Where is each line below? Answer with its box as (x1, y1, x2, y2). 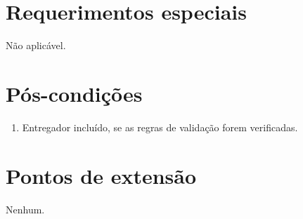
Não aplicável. (6, 38, 66, 53)
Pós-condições (6, 79, 143, 107)
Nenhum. (6, 201, 45, 216)
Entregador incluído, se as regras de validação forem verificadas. (22, 119, 298, 134)
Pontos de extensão (6, 161, 197, 190)
